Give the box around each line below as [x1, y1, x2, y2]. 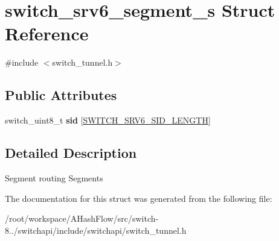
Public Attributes [5, 86, 117, 104]
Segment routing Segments [5, 171, 103, 184]
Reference [5, 21, 89, 46]
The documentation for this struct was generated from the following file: [5, 192, 272, 204]
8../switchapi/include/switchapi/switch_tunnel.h [5, 224, 187, 236]
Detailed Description [5, 143, 137, 162]
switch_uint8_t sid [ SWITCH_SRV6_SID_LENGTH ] [5, 114, 211, 127]
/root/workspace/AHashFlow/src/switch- [5, 212, 159, 225]
